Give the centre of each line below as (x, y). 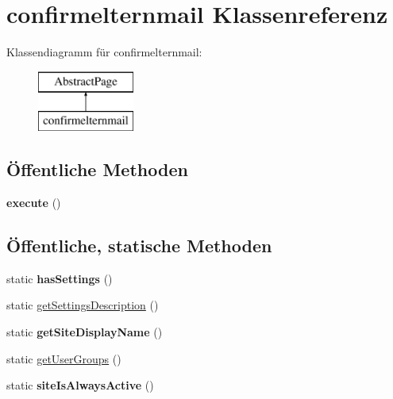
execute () (34, 203)
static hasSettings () (60, 278)
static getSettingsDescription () (83, 305)
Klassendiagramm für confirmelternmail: (104, 52)
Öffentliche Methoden (97, 169)
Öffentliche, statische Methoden (139, 246)
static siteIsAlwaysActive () (80, 385)
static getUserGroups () (64, 358)
